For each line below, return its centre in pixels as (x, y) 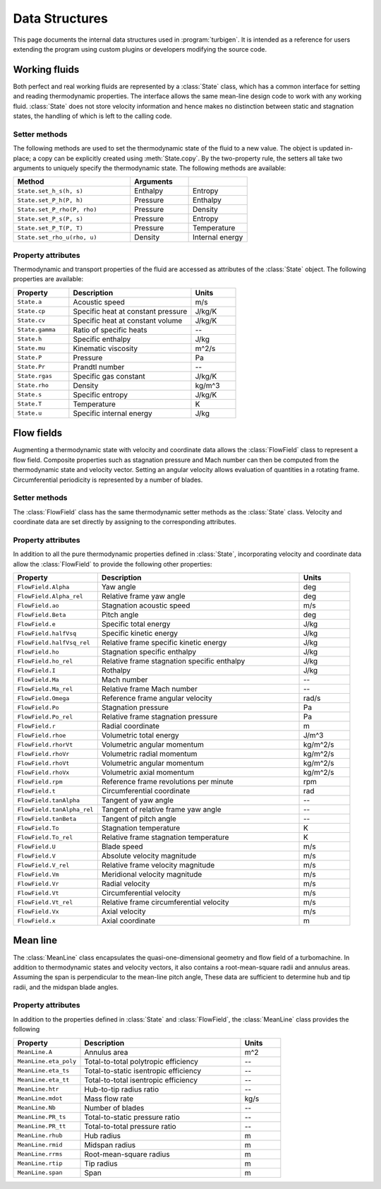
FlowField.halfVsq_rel (54, 643)
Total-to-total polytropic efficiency (141, 1061)
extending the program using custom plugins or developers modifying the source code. (140, 49)
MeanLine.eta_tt (43, 1080)
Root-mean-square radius (127, 1154)
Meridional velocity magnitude (152, 874)
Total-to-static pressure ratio (132, 1117)
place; (22, 158)
